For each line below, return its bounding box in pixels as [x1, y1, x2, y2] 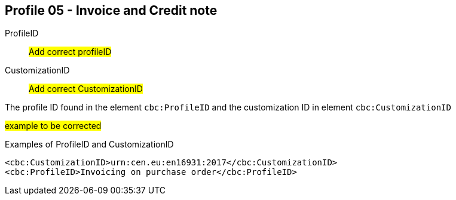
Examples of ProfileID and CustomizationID [5, 139, 174, 150]
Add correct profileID [29, 47, 112, 57]
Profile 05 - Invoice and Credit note [5, 3, 218, 18]
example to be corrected [5, 121, 102, 131]
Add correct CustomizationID [29, 84, 143, 94]
